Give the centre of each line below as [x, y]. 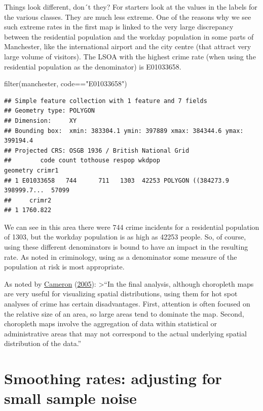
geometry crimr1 [31, 170]
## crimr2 [28, 200]
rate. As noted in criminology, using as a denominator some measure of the [121, 256]
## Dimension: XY [41, 121]
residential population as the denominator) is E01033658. [93, 66]
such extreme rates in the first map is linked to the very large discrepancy [119, 27]
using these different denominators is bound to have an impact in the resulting [126, 247]
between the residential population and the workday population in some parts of [129, 36]
